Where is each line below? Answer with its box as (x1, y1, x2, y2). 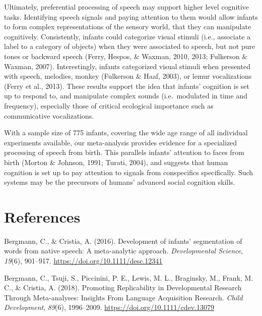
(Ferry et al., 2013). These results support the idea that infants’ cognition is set (4, 80, 250, 91)
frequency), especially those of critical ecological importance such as (4, 100, 214, 111)
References (4, 206, 81, 227)
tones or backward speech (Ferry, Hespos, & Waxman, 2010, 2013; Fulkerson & (4, 50, 248, 61)
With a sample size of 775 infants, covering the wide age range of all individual (4, 127, 248, 138)
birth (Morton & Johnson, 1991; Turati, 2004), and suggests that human (4, 156, 228, 167)
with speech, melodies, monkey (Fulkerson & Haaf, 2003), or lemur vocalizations (4, 71, 252, 81)
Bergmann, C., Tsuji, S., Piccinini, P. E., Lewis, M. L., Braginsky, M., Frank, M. (4, 272, 253, 283)
